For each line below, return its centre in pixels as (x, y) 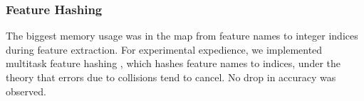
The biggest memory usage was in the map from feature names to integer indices (182, 36)
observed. (26, 91)
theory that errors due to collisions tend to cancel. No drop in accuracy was (171, 77)
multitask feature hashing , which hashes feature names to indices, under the (173, 63)
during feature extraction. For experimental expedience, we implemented (164, 49)
